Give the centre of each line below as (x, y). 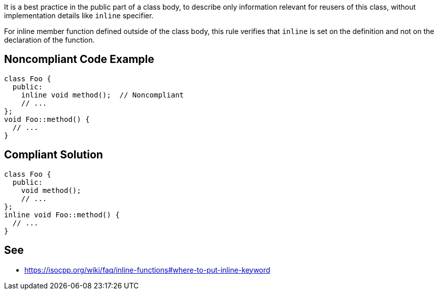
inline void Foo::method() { (62, 215)
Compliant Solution (54, 155)
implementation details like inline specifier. (79, 15)
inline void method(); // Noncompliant (103, 95)
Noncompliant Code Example (79, 59)
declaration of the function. (49, 40)
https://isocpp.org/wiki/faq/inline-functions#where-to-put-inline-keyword (147, 270)
